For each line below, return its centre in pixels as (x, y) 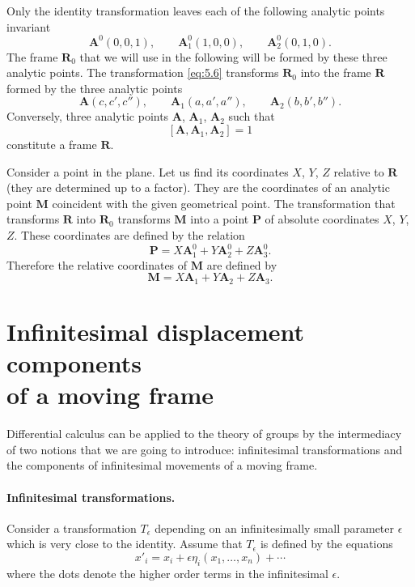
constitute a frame (52, 145)
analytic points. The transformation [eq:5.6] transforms (143, 72)
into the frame (336, 72)
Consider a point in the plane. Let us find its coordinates (148, 171)
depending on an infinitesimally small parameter (275, 527)
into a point (220, 219)
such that (252, 116)
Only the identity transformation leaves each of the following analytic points (196, 11)
